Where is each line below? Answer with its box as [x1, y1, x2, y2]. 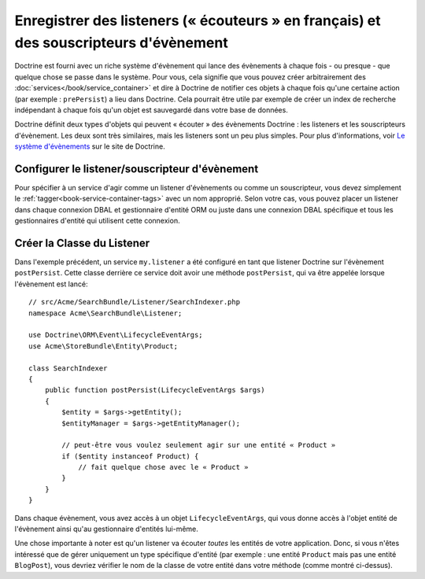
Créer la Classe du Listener [14, 236, 150, 249]
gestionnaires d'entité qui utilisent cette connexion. [14, 216, 180, 226]
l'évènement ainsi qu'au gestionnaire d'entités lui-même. [14, 524, 198, 534]
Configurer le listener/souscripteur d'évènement [14, 162, 259, 175]
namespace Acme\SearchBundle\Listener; [28, 308, 183, 318]
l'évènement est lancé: [14, 279, 88, 289]
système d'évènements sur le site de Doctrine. [14, 142, 165, 151]
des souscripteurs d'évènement [14, 34, 228, 51]
